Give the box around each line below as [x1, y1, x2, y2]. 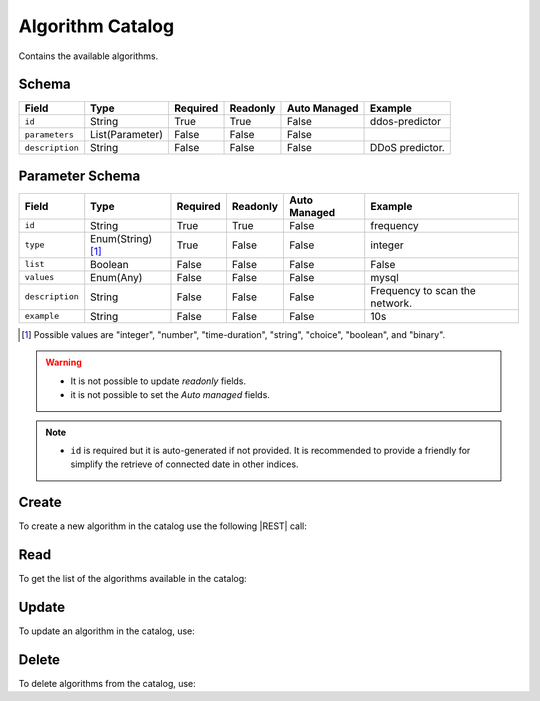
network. [370, 296, 413, 310]
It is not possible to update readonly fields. [70, 375, 247, 387]
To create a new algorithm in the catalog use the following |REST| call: [18, 520, 307, 532]
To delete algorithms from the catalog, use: [18, 677, 197, 689]
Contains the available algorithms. [18, 50, 159, 62]
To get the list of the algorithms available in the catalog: [18, 573, 247, 585]
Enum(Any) [90, 270, 143, 284]
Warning [45, 356, 82, 369]
